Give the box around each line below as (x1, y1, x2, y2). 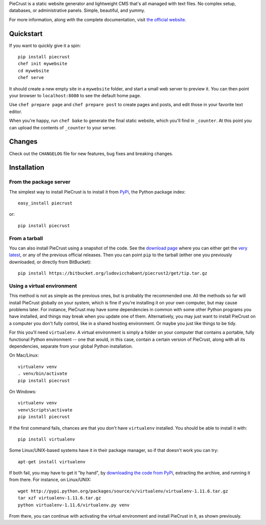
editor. (9, 109, 22, 115)
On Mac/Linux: (9, 352, 39, 358)
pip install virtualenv (18, 436, 75, 442)
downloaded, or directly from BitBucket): (9, 259, 92, 265)
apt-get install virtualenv (18, 459, 86, 464)
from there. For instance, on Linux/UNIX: (9, 477, 91, 483)
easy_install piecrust (18, 201, 73, 206)
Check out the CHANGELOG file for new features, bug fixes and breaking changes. (9, 151, 173, 157)
